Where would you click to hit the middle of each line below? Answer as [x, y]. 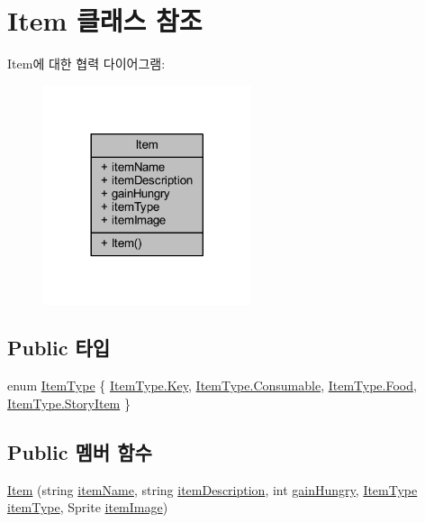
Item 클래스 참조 [105, 20]
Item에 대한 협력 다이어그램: [86, 64]
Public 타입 [59, 348]
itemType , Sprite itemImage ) [88, 507]
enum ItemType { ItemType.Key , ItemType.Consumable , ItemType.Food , [212, 385]
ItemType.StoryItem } [69, 403]
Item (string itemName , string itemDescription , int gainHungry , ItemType [212, 489]
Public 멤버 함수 [80, 451]
